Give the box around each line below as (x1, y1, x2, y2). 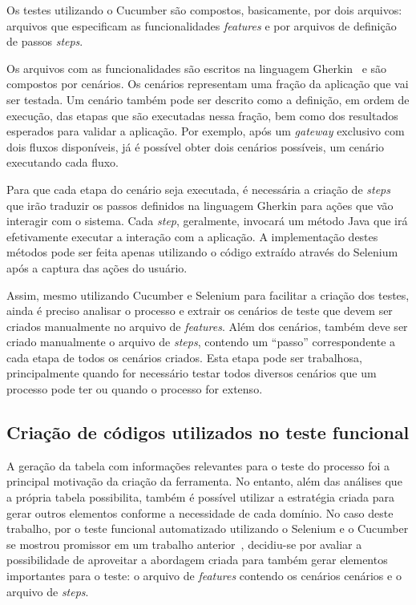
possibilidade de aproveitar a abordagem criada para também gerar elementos (6, 551, 388, 568)
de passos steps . (6, 33, 83, 50)
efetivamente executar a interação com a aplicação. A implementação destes (6, 228, 378, 244)
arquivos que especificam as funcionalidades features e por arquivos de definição (6, 17, 397, 34)
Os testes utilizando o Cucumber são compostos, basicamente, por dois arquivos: (6, 2, 402, 18)
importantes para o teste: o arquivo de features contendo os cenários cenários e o (6, 567, 402, 584)
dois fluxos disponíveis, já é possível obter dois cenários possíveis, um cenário (6, 138, 385, 155)
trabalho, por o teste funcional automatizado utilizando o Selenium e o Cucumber (6, 520, 409, 537)
